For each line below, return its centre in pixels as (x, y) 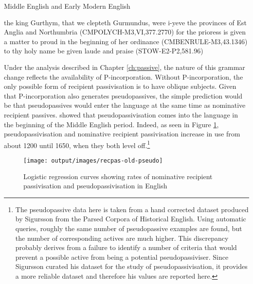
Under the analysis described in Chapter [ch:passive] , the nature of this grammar (125, 67)
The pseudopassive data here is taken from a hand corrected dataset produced (132, 209)
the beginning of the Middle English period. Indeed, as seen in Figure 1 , (111, 124)
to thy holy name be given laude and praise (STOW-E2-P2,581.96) (104, 51)
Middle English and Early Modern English (67, 6)
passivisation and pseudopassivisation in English (95, 186)
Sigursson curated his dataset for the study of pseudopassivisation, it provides (131, 266)
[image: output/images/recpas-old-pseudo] (93, 160)
